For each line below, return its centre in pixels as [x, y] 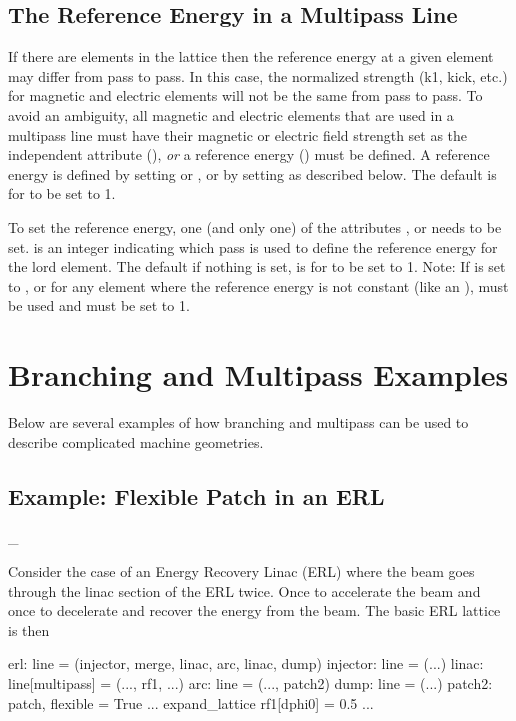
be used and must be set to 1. [99, 305]
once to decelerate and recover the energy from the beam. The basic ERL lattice [254, 610]
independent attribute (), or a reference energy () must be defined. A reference [249, 154]
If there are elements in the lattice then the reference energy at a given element [251, 56]
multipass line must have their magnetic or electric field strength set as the [238, 134]
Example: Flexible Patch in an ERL [196, 495]
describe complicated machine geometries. [136, 441]
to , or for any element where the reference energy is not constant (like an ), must [258, 285]
